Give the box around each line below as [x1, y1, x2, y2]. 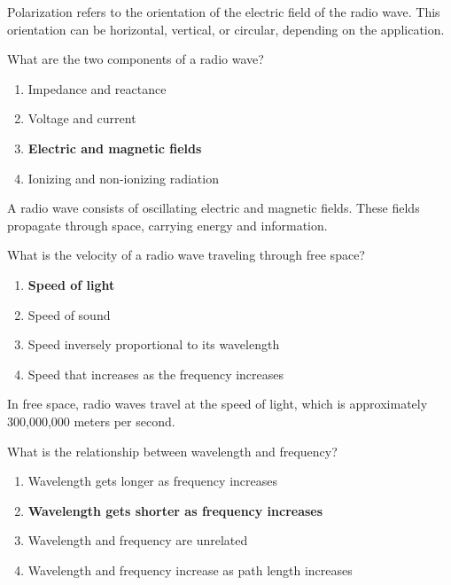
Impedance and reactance [27, 79, 167, 97]
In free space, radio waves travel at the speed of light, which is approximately [7, 394, 428, 413]
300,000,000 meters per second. [7, 411, 175, 430]
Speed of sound [27, 305, 111, 324]
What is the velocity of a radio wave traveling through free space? [7, 246, 365, 264]
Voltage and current [27, 109, 136, 128]
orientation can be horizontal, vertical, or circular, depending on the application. [7, 19, 445, 38]
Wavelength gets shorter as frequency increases [27, 501, 323, 519]
